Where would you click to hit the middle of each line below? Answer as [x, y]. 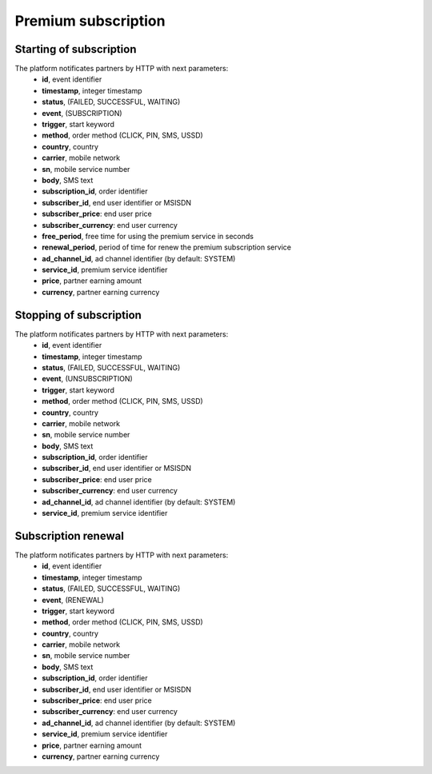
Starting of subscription [76, 49]
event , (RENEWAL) [73, 600]
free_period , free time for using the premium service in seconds [148, 236]
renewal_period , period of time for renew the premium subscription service [167, 247]
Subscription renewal [69, 536]
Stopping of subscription [78, 315]
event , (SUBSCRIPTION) [82, 113]
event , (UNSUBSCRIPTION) [88, 379]
